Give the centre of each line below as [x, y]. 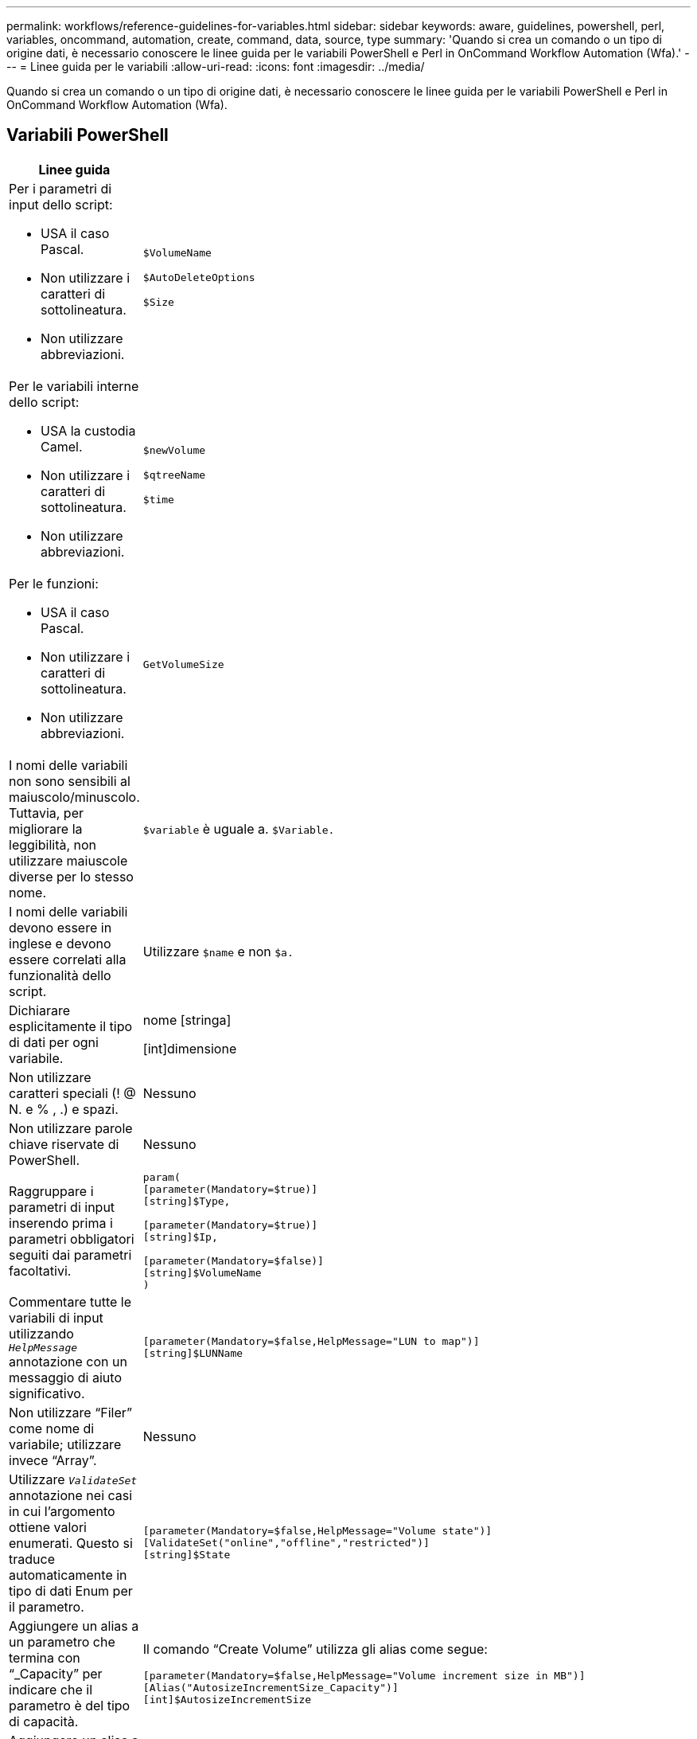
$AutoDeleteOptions [199, 278]
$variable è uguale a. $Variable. [239, 828]
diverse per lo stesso [71, 876]
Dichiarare [39, 1010]
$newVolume [174, 451]
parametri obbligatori [72, 1239]
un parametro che [62, 1641]
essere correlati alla [68, 959]
